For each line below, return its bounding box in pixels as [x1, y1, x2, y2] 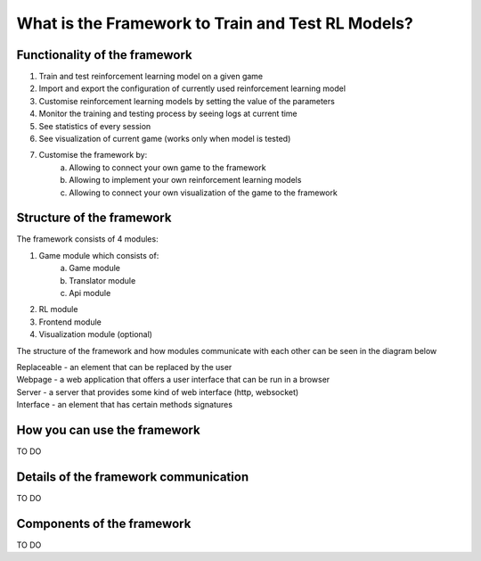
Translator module [69, 275, 136, 285]
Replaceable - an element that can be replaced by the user [16, 362, 232, 372]
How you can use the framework [16, 422, 200, 437]
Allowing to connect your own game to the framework [69, 161, 266, 173]
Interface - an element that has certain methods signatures [16, 400, 233, 410]
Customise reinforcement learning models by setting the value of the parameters [38, 95, 336, 106]
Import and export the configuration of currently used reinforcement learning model [38, 83, 346, 94]
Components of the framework [16, 516, 192, 531]
